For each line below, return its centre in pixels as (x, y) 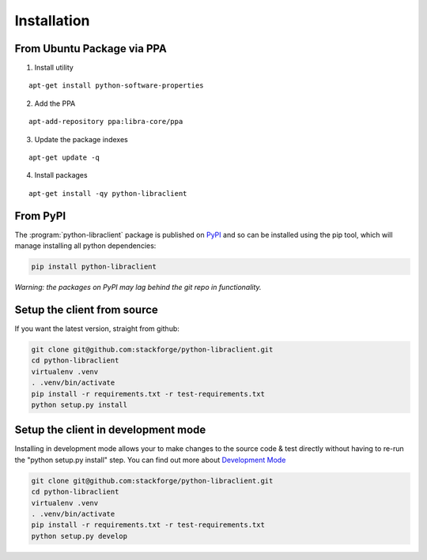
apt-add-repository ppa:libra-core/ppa (106, 122)
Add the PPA (55, 103)
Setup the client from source (86, 309)
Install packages (61, 175)
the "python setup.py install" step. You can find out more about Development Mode (150, 460)
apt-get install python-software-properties (117, 86)
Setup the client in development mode (110, 430)
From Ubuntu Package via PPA (91, 49)
